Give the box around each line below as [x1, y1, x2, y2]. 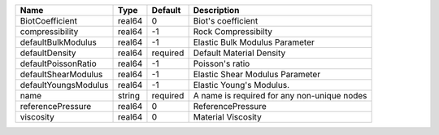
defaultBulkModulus [20, 37, 97, 48]
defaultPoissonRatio [20, 58, 97, 69]
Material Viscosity [193, 111, 262, 122]
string [118, 90, 141, 101]
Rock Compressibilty [193, 26, 272, 37]
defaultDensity [20, 47, 76, 59]
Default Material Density [193, 47, 286, 59]
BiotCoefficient [20, 15, 77, 26]
